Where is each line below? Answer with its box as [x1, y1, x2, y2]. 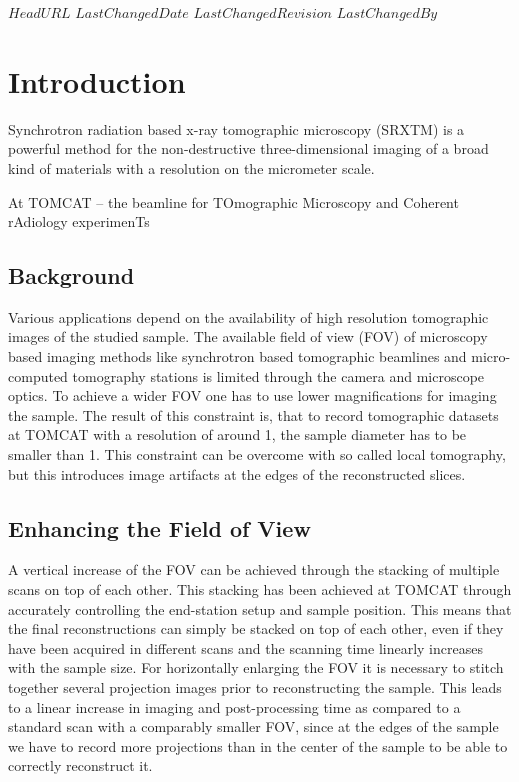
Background [8, 260, 135, 291]
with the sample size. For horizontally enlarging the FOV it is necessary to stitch [8, 657, 504, 678]
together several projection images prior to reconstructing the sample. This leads [8, 677, 502, 697]
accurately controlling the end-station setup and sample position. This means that [8, 598, 512, 619]
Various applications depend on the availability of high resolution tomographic [8, 306, 489, 327]
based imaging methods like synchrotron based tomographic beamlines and [8, 346, 467, 367]
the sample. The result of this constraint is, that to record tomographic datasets [8, 404, 499, 425]
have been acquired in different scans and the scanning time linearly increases [8, 637, 483, 658]
